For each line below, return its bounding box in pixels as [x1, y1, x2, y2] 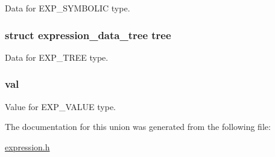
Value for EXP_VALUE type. [5, 100, 116, 112]
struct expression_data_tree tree [5, 27, 171, 42]
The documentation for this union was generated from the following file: [5, 120, 271, 133]
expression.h [5, 140, 50, 153]
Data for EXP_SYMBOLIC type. [5, 2, 130, 14]
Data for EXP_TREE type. [5, 51, 109, 63]
